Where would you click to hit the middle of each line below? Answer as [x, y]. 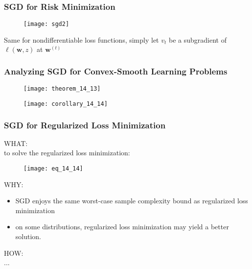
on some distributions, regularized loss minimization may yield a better [122, 227]
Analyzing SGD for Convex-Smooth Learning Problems [116, 71]
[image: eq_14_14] [53, 169]
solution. [28, 236]
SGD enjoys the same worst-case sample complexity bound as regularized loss [132, 201]
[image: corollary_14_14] [66, 104]
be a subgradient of [198, 39]
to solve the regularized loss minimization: [67, 153]
